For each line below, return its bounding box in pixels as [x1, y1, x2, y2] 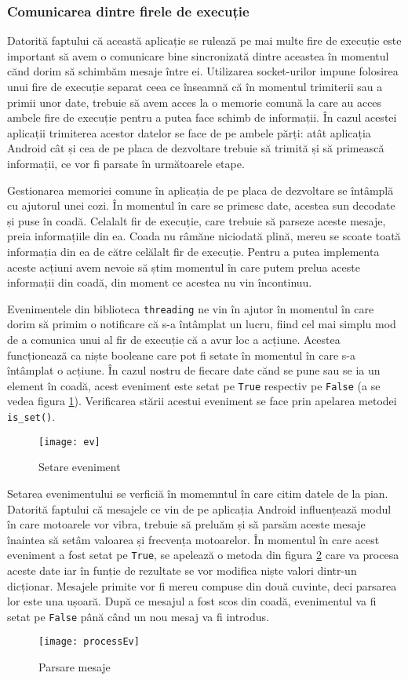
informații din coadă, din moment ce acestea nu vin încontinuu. [7, 274, 312, 291]
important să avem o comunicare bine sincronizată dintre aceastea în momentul [7, 47, 389, 64]
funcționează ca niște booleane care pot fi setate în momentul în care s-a [7, 346, 355, 363]
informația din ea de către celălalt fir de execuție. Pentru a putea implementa [7, 243, 380, 259]
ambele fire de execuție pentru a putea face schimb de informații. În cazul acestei [7, 109, 397, 126]
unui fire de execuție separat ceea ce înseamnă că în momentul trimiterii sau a [7, 79, 383, 94]
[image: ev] [38, 436, 100, 448]
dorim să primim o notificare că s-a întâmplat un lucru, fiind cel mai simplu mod [7, 316, 396, 332]
